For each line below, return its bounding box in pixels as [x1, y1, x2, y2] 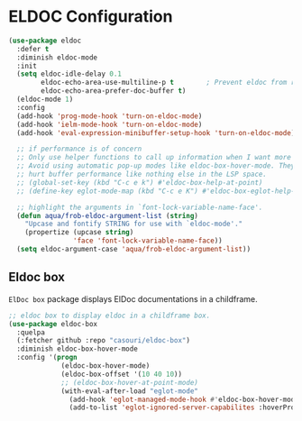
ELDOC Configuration [8, 6, 173, 27]
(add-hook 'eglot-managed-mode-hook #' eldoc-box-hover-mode [69, 395, 299, 404]
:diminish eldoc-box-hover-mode [16, 344, 139, 353]
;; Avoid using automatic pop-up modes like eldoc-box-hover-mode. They [16, 161, 296, 170]
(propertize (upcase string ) [24, 228, 134, 237]
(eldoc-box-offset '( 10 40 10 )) [60, 370, 182, 379]
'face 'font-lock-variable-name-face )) [72, 236, 223, 245]
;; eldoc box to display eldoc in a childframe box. [8, 311, 211, 320]
